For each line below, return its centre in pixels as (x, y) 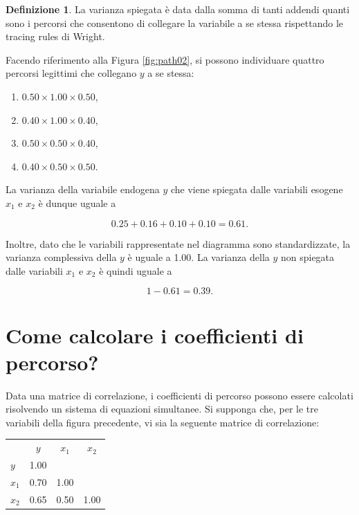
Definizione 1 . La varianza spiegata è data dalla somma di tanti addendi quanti (178, 9)
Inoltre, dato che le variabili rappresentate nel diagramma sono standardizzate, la (178, 243)
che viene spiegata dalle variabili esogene (257, 189)
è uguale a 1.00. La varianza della (199, 257)
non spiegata (307, 257)
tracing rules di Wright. (55, 36)
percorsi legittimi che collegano (71, 73)
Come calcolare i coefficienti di (155, 335)
